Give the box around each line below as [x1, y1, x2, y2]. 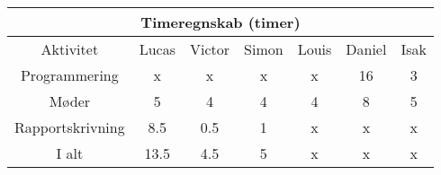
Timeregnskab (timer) [140, 12, 301, 32]
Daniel [346, 39, 387, 59]
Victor [190, 39, 230, 59]
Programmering [20, 65, 119, 85]
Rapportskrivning [14, 117, 125, 137]
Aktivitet [40, 39, 99, 59]
